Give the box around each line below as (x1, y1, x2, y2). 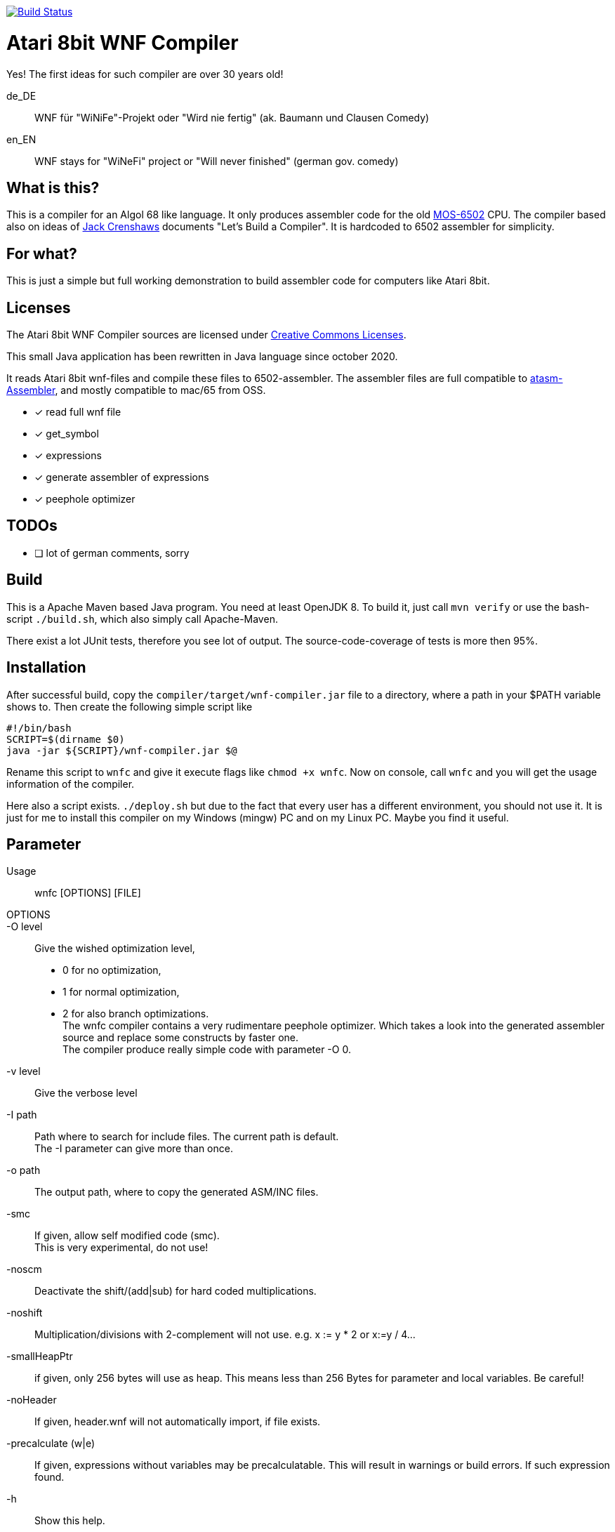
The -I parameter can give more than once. (34, 1142, 233, 1155)
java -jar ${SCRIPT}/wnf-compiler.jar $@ (6, 744, 237, 756)
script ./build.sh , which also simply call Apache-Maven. (6, 612, 278, 625)
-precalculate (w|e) (6, 1437, 95, 1450)
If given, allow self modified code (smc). (34, 1229, 220, 1242)
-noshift (6, 1307, 43, 1319)
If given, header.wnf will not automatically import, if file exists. (34, 1415, 321, 1428)
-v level (6, 1065, 41, 1078)
